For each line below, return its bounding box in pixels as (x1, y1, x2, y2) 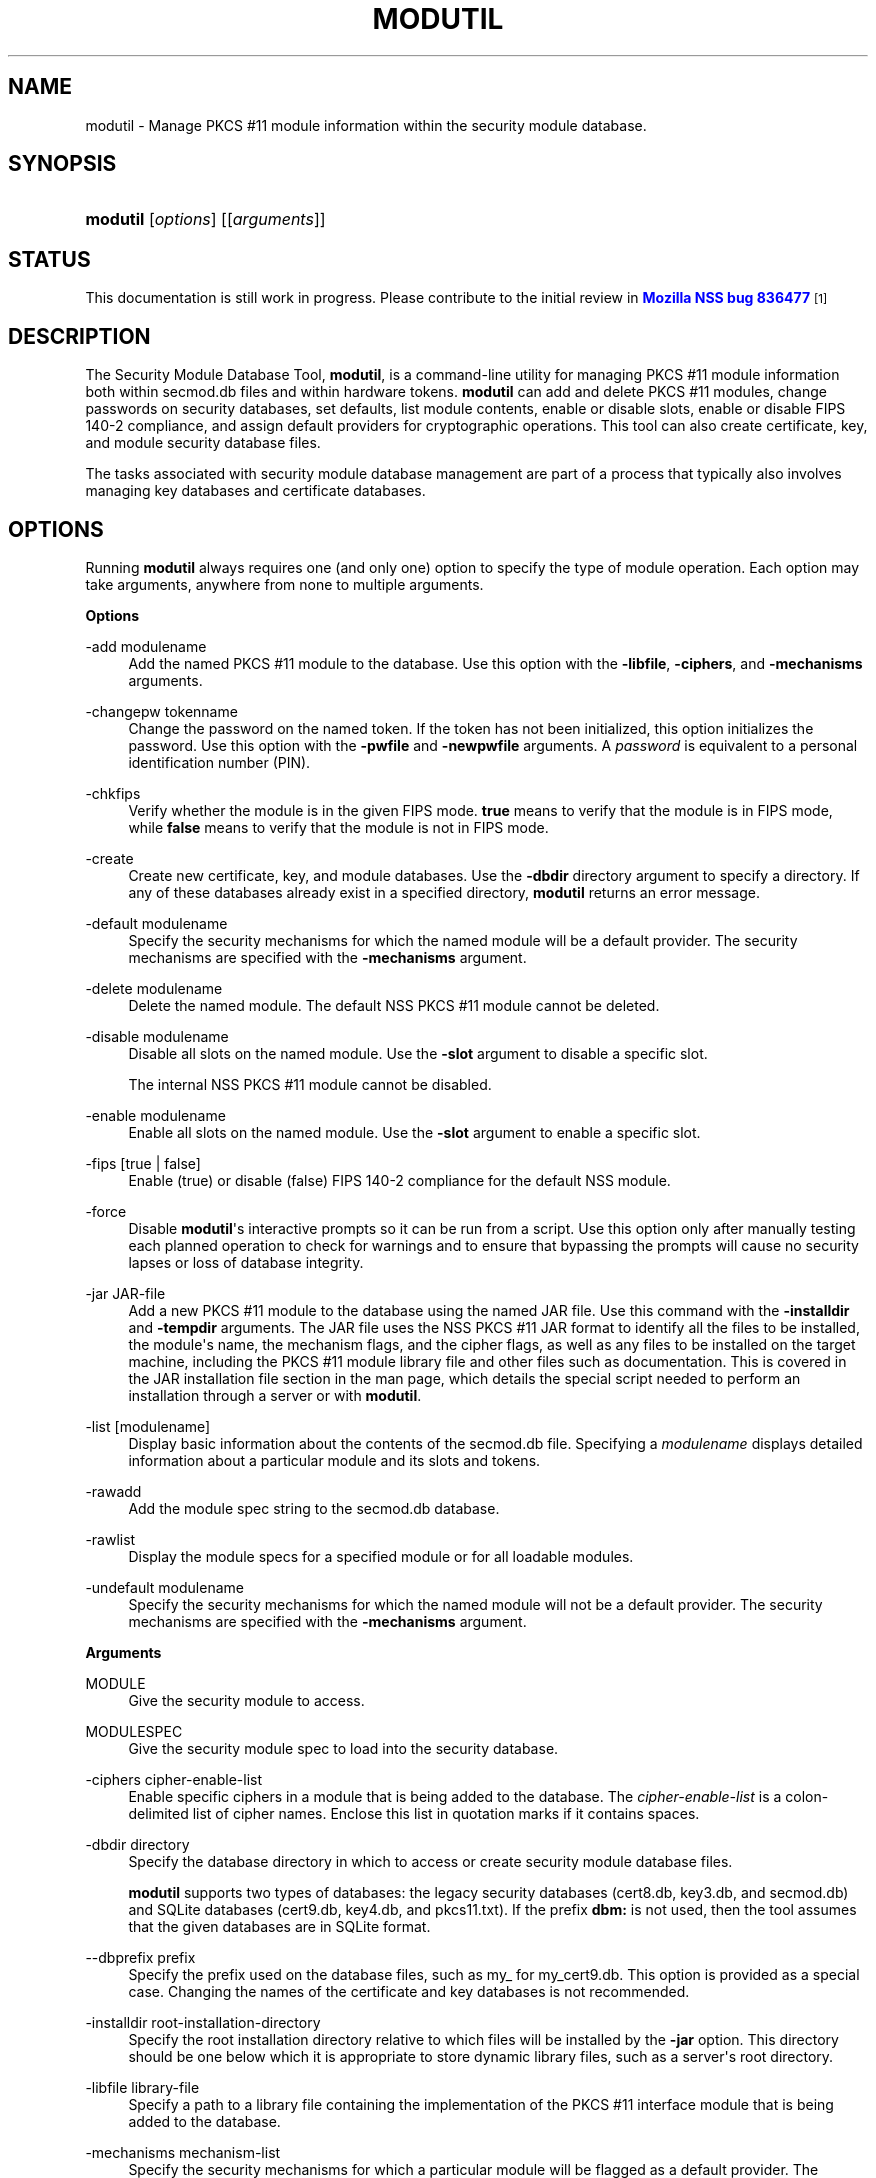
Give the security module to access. (128, 1691, 365, 1709)
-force (85, 1202, 127, 1220)
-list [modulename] (85, 1417, 211, 1435)
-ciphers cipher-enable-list (85, 1770, 262, 1788)
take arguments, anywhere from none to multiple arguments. (85, 575, 484, 593)
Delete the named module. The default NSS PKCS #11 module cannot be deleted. (128, 996, 660, 1014)
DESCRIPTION (8, 323, 151, 349)
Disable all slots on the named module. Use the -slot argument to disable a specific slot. (128, 1044, 708, 1062)
